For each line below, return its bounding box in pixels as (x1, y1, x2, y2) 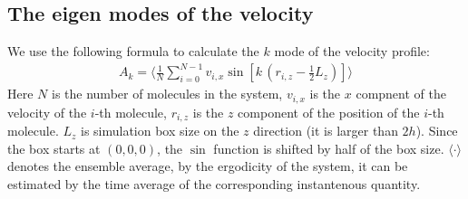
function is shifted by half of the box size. (213, 138, 444, 157)
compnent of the (356, 84, 446, 103)
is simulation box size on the (80, 121, 239, 140)
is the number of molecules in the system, (52, 84, 283, 103)
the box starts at (7, 138, 101, 157)
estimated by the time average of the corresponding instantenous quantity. (7, 175, 421, 194)
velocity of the (7, 102, 87, 121)
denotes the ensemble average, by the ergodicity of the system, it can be (7, 156, 408, 175)
